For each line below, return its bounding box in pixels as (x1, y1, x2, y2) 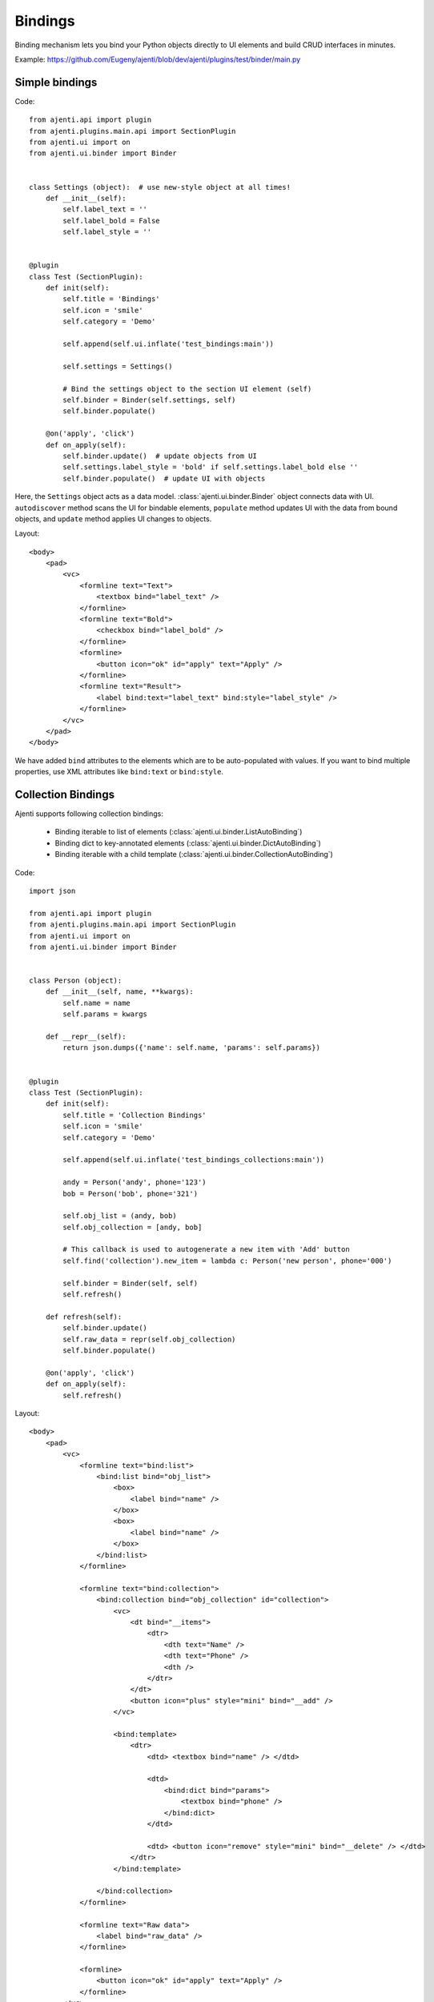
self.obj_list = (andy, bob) (62, 1212, 178, 1220)
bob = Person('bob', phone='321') (62, 1189, 199, 1198)
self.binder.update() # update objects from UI (62, 451, 258, 460)
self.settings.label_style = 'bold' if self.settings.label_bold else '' (62, 463, 359, 472)
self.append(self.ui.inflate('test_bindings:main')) (62, 340, 274, 348)
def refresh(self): (45, 1312, 123, 1321)
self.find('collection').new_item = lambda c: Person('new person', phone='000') (62, 1256, 392, 1265)
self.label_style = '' (62, 227, 152, 236)
